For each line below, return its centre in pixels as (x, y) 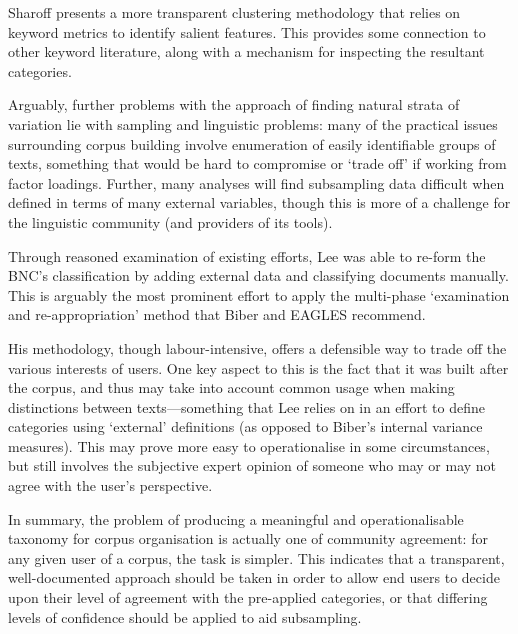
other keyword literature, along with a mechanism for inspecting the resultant (246, 51)
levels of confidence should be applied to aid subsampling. (185, 616)
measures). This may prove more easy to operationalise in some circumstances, (249, 445)
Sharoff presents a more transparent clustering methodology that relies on (234, 12)
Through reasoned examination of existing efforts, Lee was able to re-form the (247, 255)
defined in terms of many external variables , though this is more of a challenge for (259, 202)
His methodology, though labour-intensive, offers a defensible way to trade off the (257, 347)
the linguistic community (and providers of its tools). (170, 221)
